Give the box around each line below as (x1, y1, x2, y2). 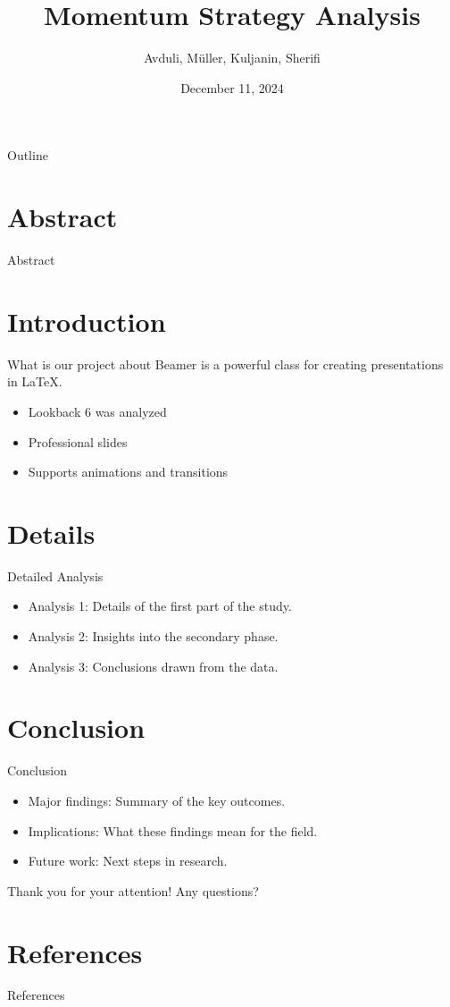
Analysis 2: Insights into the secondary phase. (28, 627, 279, 646)
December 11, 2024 (180, 78, 284, 97)
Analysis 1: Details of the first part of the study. (28, 597, 292, 615)
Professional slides (28, 432, 128, 451)
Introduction (7, 302, 166, 339)
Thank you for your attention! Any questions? (7, 881, 259, 900)
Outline (7, 146, 48, 165)
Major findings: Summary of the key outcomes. (28, 791, 286, 809)
